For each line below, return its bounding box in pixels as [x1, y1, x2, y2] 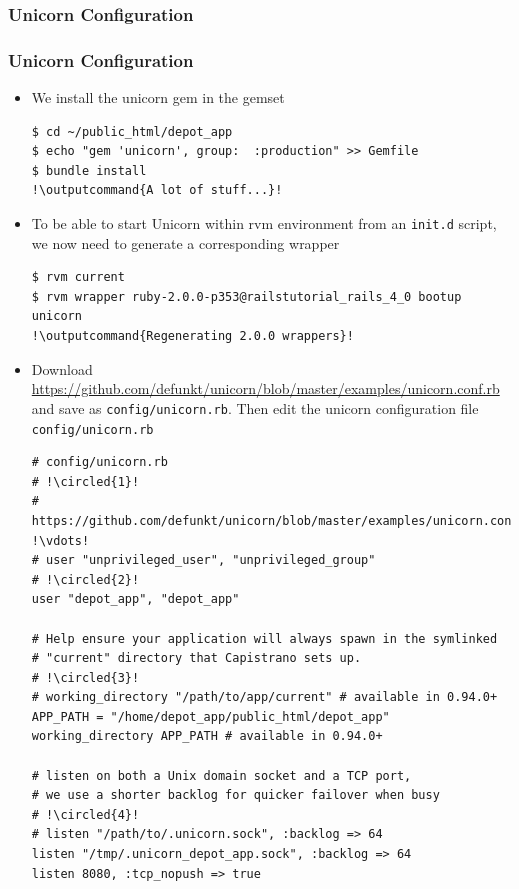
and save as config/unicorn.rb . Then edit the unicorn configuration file [31, 397, 479, 418]
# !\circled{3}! [31, 670, 140, 685]
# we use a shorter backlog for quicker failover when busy [31, 788, 440, 803]
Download [31, 358, 93, 379]
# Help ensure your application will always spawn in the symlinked [31, 631, 498, 646]
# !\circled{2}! [31, 572, 140, 587]
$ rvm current [31, 270, 125, 285]
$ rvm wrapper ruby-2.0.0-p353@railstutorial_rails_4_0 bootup [31, 289, 462, 304]
